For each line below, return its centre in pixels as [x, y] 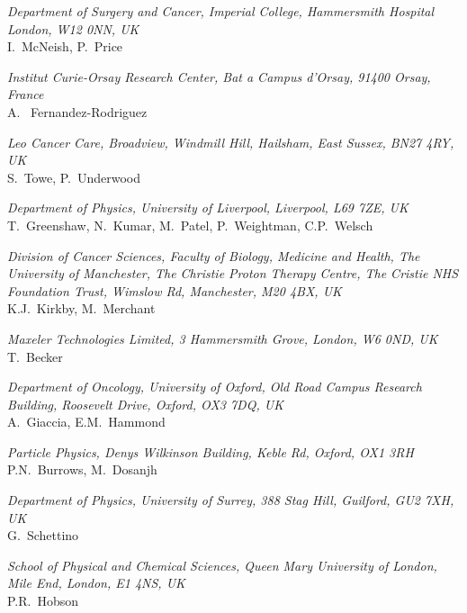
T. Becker [35, 356]
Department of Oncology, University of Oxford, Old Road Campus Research [215, 387]
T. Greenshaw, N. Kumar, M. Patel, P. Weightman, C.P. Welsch [190, 225]
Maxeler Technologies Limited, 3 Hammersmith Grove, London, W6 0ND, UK [223, 338]
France [26, 94]
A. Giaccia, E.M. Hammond [86, 422]
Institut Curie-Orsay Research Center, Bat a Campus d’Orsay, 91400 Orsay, [219, 76]
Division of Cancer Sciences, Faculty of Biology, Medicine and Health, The [214, 255]
